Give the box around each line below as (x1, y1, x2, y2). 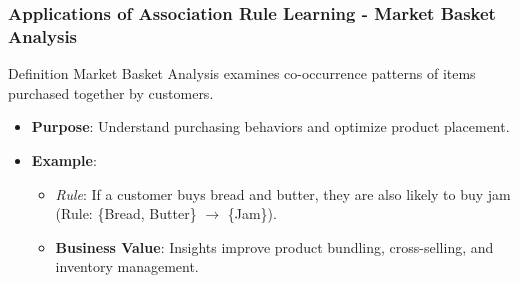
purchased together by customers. (8, 82, 214, 103)
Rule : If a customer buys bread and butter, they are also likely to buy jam (55, 183, 511, 204)
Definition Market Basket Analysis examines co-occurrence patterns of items (8, 63, 476, 84)
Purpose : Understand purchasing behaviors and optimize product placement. (31, 116, 510, 137)
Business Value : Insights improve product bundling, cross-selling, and (55, 236, 494, 257)
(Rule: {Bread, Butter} (55, 203, 197, 224)
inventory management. (55, 256, 199, 277)
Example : (31, 149, 97, 170)
